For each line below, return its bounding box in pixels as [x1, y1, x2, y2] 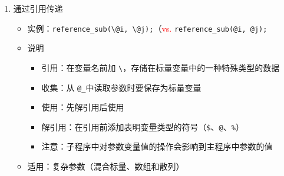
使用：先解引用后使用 [41, 101, 124, 113]
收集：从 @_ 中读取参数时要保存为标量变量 [41, 81, 202, 93]
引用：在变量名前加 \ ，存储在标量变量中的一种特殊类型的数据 [41, 61, 280, 73]
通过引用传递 [13, 2, 63, 14]
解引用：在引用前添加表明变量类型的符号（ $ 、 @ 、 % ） [41, 120, 244, 133]
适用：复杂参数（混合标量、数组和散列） [27, 160, 184, 172]
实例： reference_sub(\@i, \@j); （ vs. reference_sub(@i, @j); [27, 22, 268, 34]
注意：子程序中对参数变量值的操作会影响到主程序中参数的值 [41, 140, 273, 153]
